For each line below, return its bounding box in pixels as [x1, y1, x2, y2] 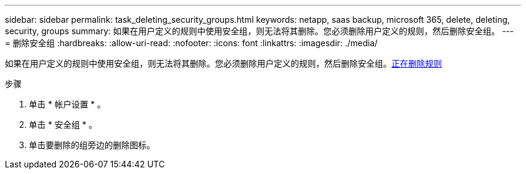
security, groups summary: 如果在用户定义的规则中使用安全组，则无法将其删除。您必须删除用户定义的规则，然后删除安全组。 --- [5, 26, 514, 36]
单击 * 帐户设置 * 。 [29, 99, 106, 109]
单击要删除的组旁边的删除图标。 [29, 140, 155, 150]
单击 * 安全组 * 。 [29, 119, 97, 130]
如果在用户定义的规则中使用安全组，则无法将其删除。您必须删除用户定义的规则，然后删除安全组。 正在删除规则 [5, 58, 442, 68]
